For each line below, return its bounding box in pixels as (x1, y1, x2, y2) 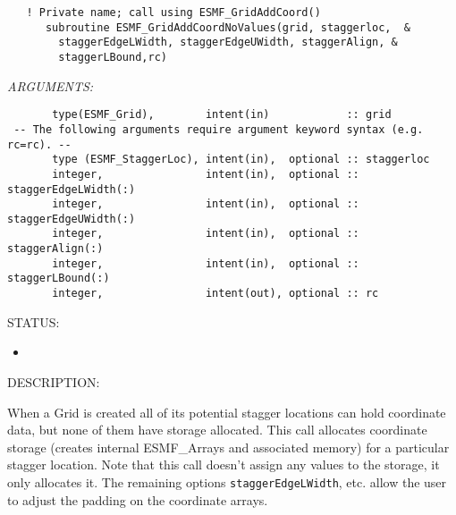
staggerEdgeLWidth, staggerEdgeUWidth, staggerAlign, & (58, 36, 398, 49)
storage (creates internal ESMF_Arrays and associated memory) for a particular (7, 437, 450, 456)
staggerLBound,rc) (58, 50, 167, 63)
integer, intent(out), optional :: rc (52, 287, 379, 300)
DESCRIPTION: (7, 372, 100, 391)
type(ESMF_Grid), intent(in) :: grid (52, 108, 392, 122)
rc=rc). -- (7, 138, 72, 151)
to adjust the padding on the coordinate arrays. (7, 490, 268, 509)
